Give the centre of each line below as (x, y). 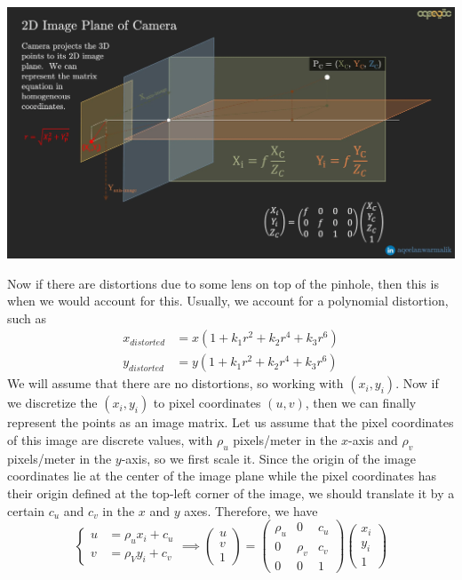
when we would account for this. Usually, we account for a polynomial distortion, (228, 301)
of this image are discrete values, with (110, 440)
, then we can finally (361, 403)
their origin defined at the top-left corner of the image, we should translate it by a (231, 493)
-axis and (373, 440)
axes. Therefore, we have (251, 510)
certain (26, 510)
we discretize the (52, 403)
